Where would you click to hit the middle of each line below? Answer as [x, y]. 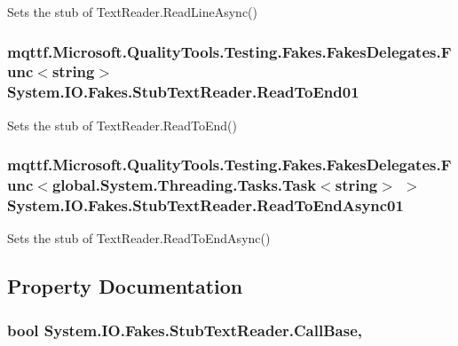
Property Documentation [125, 286]
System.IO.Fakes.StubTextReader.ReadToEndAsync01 [205, 205]
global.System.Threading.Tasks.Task [184, 185]
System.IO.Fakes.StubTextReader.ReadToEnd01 [183, 92]
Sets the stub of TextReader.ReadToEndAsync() [139, 238]
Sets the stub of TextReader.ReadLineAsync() [133, 12]
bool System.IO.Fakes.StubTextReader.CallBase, [185, 330]
